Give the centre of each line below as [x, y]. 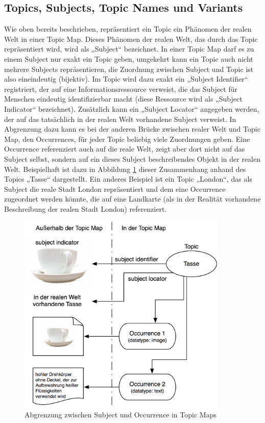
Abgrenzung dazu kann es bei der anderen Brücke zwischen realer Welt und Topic [132, 129]
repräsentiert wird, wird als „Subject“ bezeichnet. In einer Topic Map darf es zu [129, 49]
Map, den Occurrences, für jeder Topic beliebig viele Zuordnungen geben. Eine [127, 139]
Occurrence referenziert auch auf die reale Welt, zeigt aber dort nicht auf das [125, 149]
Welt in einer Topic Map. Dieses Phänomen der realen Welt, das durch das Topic [131, 39]
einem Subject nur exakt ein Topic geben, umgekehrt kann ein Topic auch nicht [129, 58]
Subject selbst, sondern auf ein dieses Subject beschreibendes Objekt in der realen [132, 158]
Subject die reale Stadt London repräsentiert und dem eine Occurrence [115, 189]
